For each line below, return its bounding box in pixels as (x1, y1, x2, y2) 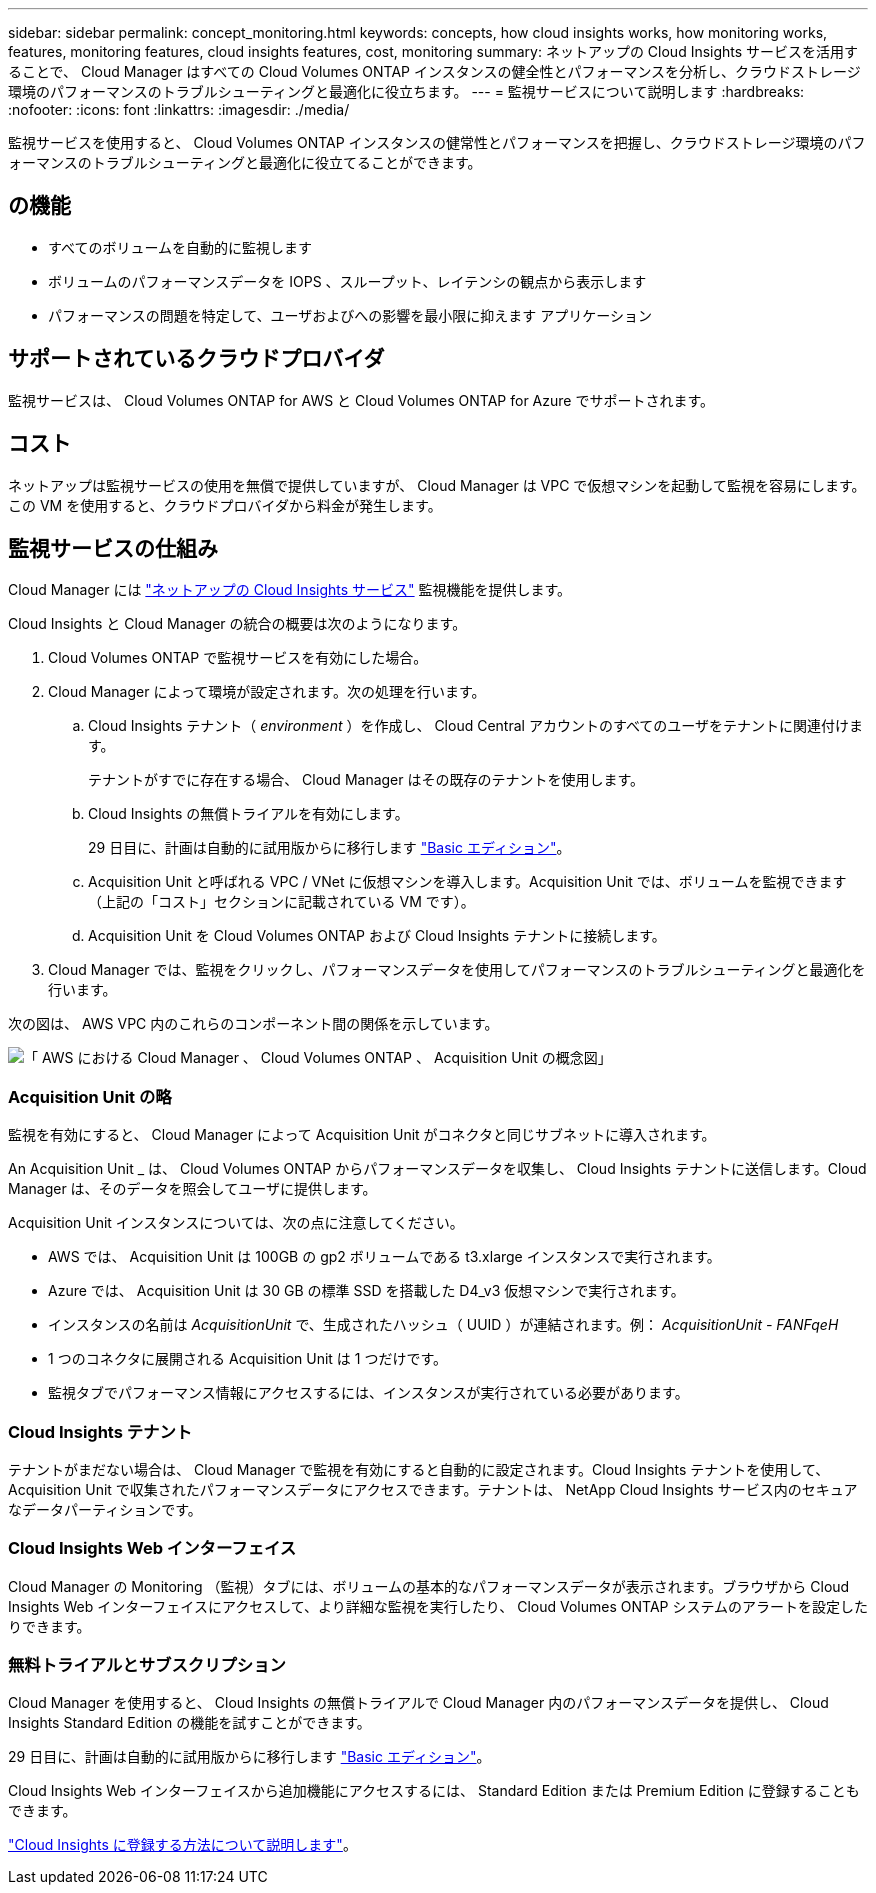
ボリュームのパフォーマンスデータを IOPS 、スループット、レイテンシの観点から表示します (48, 272, 647, 290)
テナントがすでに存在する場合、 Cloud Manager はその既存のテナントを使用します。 (88, 771, 645, 789)
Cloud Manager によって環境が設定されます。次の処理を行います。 (48, 683, 486, 701)
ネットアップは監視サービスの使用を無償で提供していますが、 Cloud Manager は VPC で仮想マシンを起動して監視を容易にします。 (8, 476, 866, 494)
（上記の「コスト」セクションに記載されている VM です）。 (88, 893, 475, 911)
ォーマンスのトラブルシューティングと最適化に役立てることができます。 (8, 154, 482, 171)
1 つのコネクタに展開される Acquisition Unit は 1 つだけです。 (48, 1350, 448, 1368)
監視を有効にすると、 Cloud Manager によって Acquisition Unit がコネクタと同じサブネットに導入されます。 (8, 1126, 716, 1144)
